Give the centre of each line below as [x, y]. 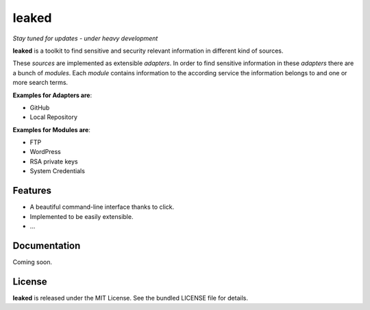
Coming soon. [33, 262]
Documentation [47, 245]
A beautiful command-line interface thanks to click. [102, 207]
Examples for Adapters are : [52, 95]
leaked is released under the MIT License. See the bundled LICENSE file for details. [130, 298]
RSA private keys [54, 162]
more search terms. [40, 83]
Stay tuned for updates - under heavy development [85, 38]
